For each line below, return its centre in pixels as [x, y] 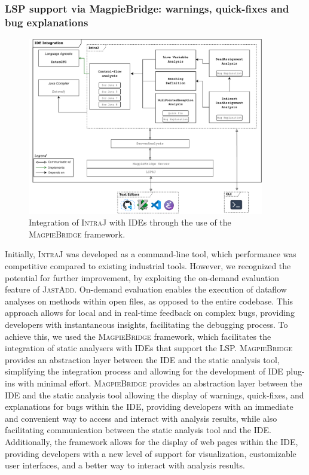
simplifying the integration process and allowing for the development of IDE [144, 371]
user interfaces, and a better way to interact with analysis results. [125, 465]
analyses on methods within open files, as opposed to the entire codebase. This [149, 301]
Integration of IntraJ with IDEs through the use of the [130, 222]
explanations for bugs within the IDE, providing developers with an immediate [149, 407]
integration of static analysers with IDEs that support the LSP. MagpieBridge [149, 348]
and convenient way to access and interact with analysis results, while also [141, 418]
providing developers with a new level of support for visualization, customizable [151, 453]
